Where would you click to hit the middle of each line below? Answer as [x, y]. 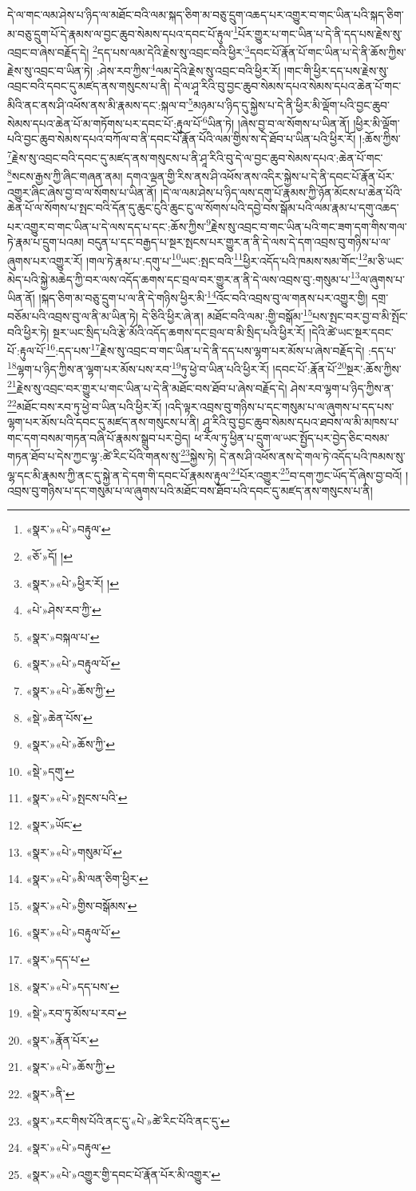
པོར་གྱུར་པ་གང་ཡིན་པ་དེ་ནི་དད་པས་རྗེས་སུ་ [320, 33]
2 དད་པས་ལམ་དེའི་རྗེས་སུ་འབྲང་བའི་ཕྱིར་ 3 [171, 50]
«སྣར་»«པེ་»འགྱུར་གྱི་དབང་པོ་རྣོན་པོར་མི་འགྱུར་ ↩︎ [123, 1174]
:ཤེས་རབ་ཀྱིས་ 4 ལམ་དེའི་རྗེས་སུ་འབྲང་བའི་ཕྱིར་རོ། [188, 69]
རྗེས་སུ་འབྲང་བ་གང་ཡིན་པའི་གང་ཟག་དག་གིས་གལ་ [309, 226]
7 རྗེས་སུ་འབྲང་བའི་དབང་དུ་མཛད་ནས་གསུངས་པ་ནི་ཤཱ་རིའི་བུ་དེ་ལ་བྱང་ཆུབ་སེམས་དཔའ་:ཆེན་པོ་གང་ [195, 156]
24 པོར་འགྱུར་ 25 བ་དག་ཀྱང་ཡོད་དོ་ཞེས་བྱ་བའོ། [316, 474]
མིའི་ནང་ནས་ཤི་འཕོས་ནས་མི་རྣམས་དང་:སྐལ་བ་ [98, 104]
